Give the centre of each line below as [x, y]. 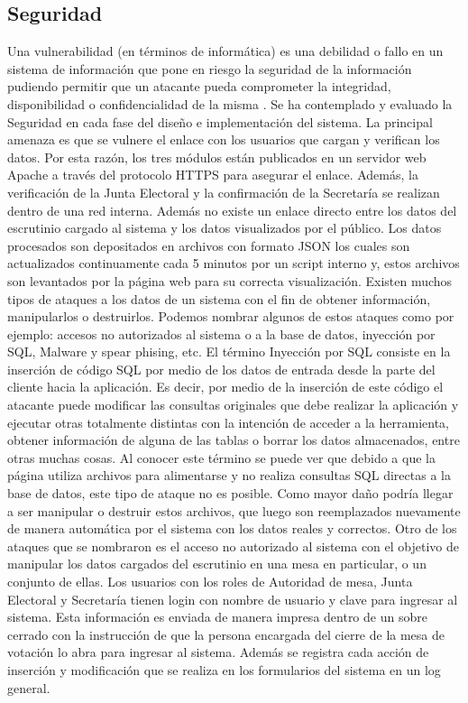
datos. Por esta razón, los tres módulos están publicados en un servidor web [217, 157]
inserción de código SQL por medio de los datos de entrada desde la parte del [221, 369]
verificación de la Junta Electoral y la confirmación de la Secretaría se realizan [224, 192]
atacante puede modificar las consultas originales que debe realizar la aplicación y [233, 405]
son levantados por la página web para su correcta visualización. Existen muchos [230, 280]
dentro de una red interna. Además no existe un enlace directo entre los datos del [232, 210]
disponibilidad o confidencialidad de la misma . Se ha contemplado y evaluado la [230, 103]
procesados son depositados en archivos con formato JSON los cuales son [209, 245]
